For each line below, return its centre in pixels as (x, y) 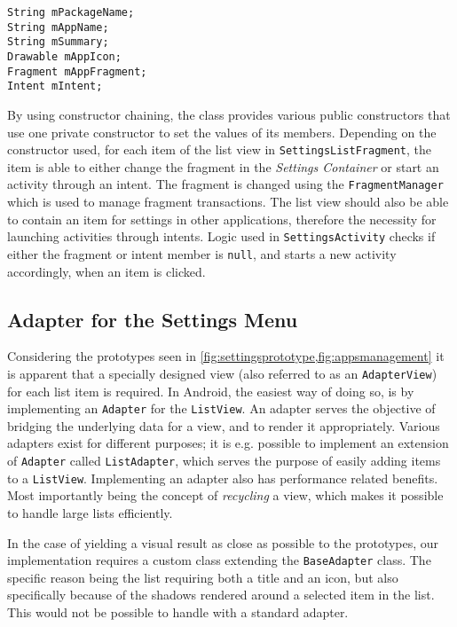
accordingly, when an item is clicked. (106, 271)
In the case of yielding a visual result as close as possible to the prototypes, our (223, 542)
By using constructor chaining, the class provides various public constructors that (229, 114)
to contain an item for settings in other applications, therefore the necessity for (222, 219)
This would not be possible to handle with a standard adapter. (178, 611)
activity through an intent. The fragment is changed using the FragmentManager (225, 184)
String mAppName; (58, 27)
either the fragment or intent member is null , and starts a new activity (202, 253)
